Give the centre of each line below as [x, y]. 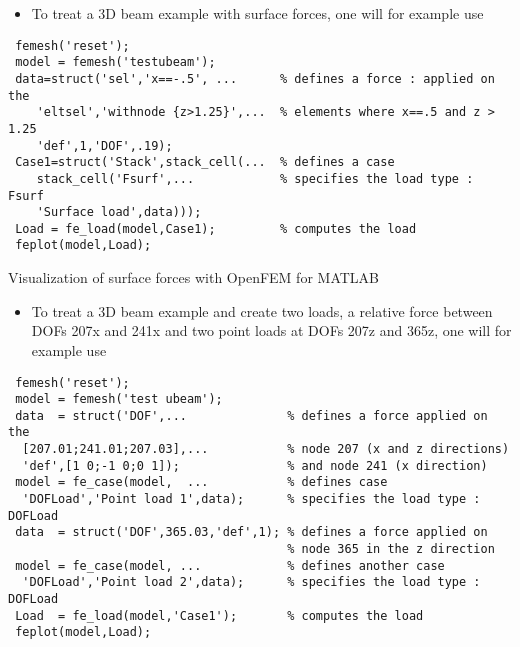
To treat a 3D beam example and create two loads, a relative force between [262, 310]
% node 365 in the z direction [391, 549]
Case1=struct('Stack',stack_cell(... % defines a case [205, 162]
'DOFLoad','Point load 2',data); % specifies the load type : [251, 582]
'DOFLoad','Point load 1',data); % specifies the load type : [251, 499]
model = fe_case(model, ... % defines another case [230, 565]
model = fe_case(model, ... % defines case [201, 482]
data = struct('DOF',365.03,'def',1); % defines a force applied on [251, 532]
